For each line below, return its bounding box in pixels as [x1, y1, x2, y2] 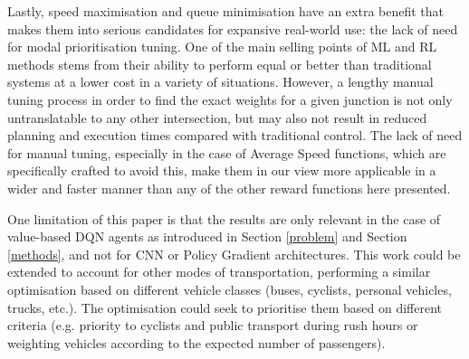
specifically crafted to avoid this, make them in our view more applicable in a [7, 161, 436, 180]
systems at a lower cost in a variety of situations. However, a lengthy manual [7, 72, 434, 91]
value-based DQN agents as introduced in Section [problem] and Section [7, 227, 407, 246]
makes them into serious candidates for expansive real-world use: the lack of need [7, 19, 458, 38]
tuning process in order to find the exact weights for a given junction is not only [7, 90, 453, 109]
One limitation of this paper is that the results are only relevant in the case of [7, 209, 441, 228]
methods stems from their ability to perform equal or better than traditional [7, 54, 432, 73]
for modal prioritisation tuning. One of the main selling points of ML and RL [7, 37, 437, 56]
